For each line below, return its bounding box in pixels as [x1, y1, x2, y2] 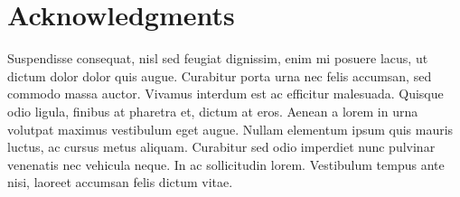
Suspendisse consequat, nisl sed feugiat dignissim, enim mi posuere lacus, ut [7, 49, 428, 68]
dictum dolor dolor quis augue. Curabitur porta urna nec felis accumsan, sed [7, 66, 432, 85]
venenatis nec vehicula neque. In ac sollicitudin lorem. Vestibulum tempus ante [7, 155, 445, 174]
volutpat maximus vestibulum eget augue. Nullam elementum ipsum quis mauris [7, 119, 454, 138]
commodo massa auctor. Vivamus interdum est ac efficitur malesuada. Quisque [7, 84, 444, 103]
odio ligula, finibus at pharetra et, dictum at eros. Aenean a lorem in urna [7, 101, 418, 120]
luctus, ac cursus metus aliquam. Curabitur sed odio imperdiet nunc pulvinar [7, 137, 436, 156]
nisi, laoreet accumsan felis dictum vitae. [7, 173, 233, 192]
